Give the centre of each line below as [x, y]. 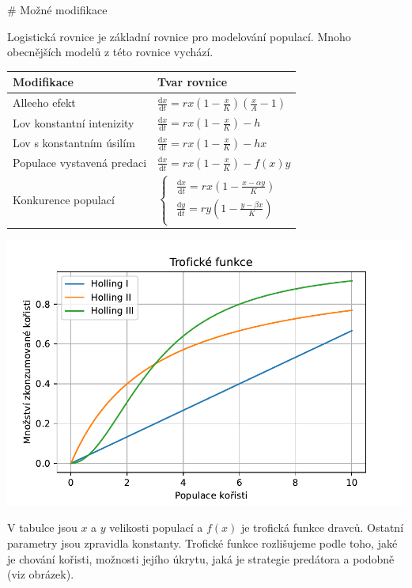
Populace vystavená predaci [80, 163]
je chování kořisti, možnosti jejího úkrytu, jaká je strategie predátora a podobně [201, 558]
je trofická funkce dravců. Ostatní [322, 527]
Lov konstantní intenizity [74, 122]
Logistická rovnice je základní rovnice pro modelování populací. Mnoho [179, 36]
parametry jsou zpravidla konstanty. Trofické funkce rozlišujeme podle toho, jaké [202, 542]
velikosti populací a [156, 527]
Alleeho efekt [44, 102]
